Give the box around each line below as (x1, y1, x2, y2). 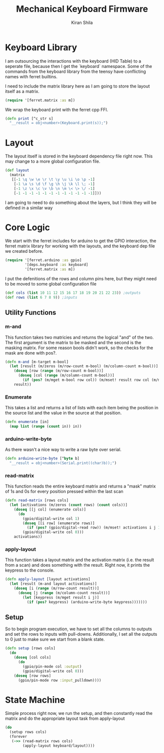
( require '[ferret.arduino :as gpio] (5, 258, 82, 263)
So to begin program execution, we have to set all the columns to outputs (5, 626, 152, 632)
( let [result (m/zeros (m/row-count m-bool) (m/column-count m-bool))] (9, 364, 159, 369)
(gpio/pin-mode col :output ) (22, 664, 82, 669)
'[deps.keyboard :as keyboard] (24, 263, 89, 267)
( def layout (5, 168, 29, 173)
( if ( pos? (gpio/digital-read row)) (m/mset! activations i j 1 (26, 525, 161, 530)
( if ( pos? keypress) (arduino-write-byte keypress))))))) (26, 599, 147, 604)
